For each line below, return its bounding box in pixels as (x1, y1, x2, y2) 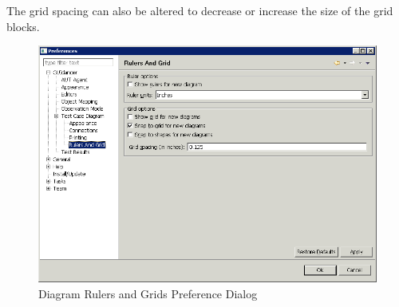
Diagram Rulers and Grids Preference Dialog (38, 285, 258, 301)
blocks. (6, 18, 40, 34)
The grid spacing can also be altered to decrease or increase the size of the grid (6, 2, 393, 18)
